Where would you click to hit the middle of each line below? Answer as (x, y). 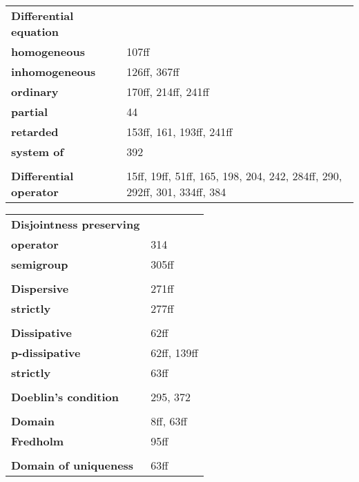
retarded (35, 132)
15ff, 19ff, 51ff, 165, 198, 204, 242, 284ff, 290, (234, 176)
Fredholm (38, 441)
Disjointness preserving (76, 224)
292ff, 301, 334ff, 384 (176, 192)
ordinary (35, 91)
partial (30, 112)
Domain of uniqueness (72, 465)
